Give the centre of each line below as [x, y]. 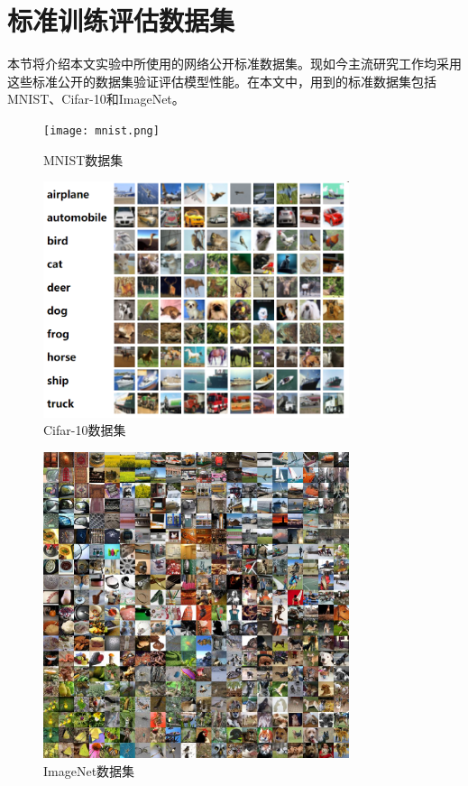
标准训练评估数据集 [121, 20]
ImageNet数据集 [89, 770]
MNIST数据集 [83, 159]
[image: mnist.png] [101, 130]
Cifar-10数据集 [85, 430]
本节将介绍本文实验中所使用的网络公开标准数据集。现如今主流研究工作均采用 [234, 64]
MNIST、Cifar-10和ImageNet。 [96, 99]
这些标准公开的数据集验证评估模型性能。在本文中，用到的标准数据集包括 [222, 81]
